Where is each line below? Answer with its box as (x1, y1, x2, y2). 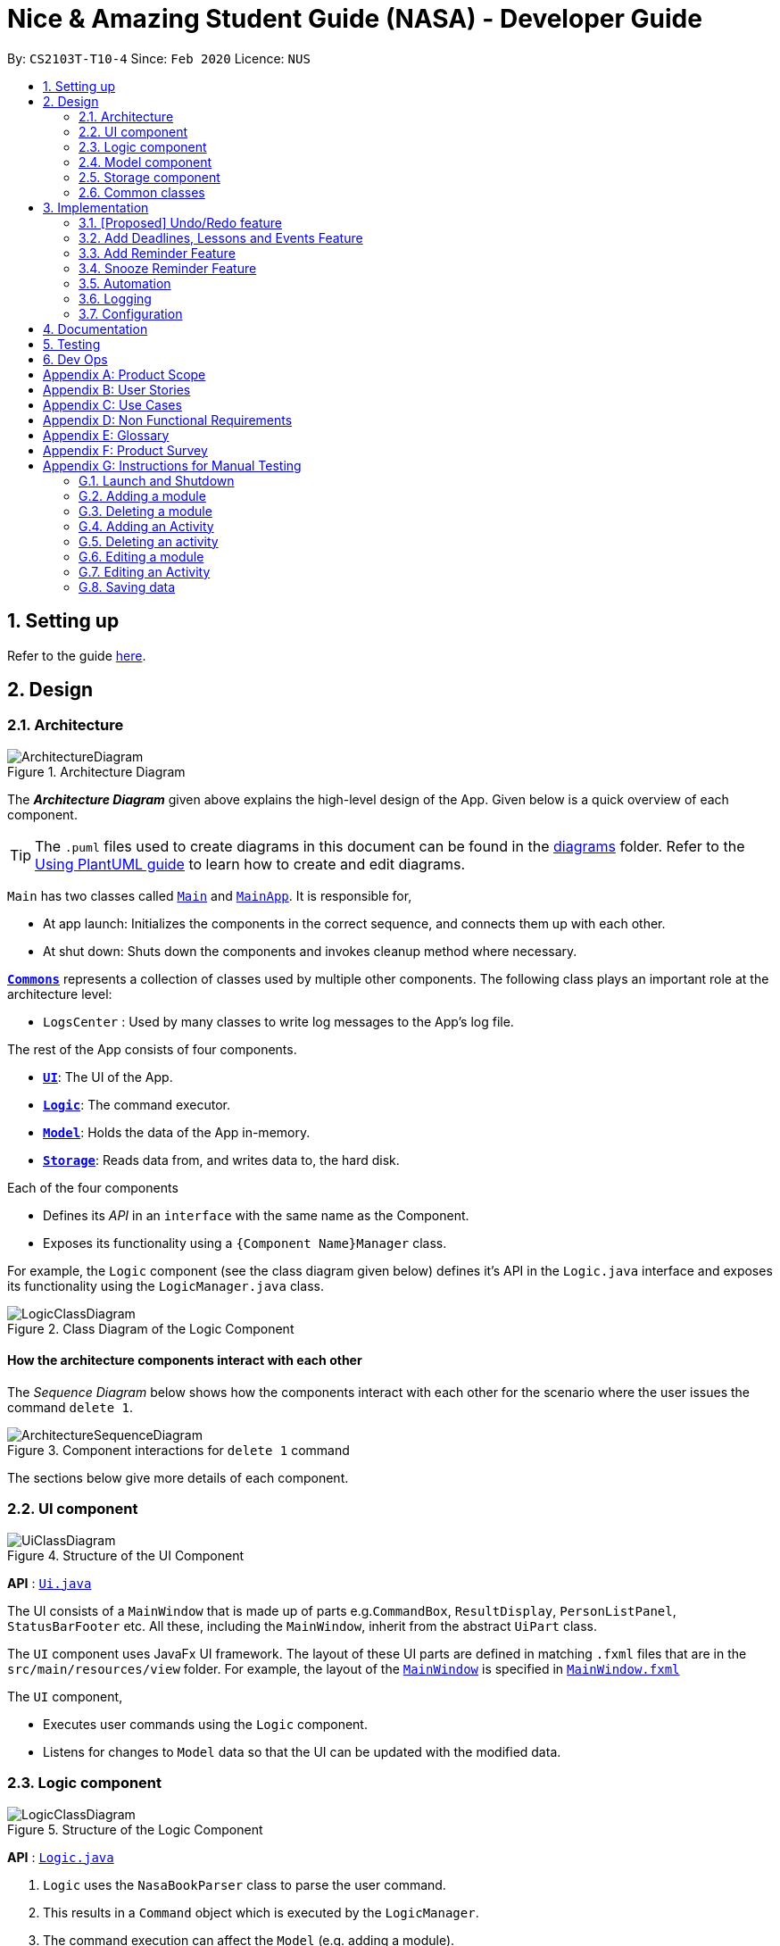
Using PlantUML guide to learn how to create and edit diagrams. (35, 854, 465, 873)
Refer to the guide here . (7, 647, 146, 663)
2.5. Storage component (79, 169, 220, 185)
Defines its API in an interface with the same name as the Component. (43, 1207, 469, 1223)
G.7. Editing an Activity (79, 563, 211, 579)
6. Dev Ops (43, 351, 108, 367)
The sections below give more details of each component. (7, 1470, 349, 1486)
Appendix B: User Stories (43, 381, 191, 397)
